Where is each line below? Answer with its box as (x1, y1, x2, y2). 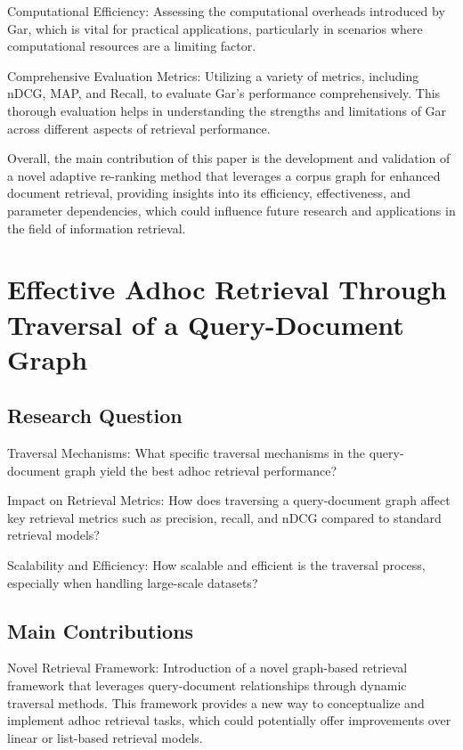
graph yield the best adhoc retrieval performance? (64, 461, 337, 479)
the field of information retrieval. (7, 218, 186, 237)
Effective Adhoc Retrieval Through (7, 271, 447, 307)
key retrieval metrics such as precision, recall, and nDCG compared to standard (7, 508, 442, 526)
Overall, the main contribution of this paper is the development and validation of (7, 149, 451, 167)
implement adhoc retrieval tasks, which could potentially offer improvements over (7, 711, 451, 730)
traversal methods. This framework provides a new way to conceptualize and (7, 693, 425, 712)
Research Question (7, 402, 183, 429)
